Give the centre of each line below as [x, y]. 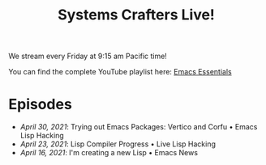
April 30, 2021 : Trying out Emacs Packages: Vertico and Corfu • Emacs [139, 127]
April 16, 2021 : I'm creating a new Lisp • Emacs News [109, 153]
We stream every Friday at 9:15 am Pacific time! [88, 56]
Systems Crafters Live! [136, 15]
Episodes [41, 105]
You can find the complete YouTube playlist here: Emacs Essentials [120, 72]
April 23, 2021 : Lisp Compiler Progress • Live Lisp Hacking [118, 144]
